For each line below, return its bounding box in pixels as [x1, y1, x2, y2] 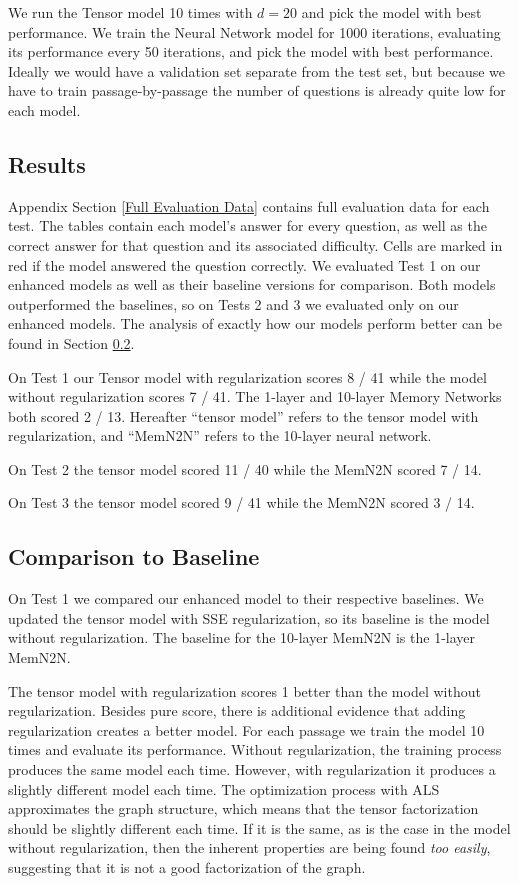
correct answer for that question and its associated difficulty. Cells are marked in [8, 234, 503, 255]
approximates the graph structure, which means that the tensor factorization [8, 798, 479, 819]
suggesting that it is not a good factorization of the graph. [8, 857, 366, 877]
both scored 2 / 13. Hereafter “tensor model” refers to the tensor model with [8, 405, 479, 426]
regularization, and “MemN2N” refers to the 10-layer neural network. [8, 425, 432, 446]
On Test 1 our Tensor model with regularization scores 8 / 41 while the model [8, 366, 487, 387]
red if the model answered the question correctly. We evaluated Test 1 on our [8, 254, 481, 275]
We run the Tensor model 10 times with [8, 2, 253, 22]
